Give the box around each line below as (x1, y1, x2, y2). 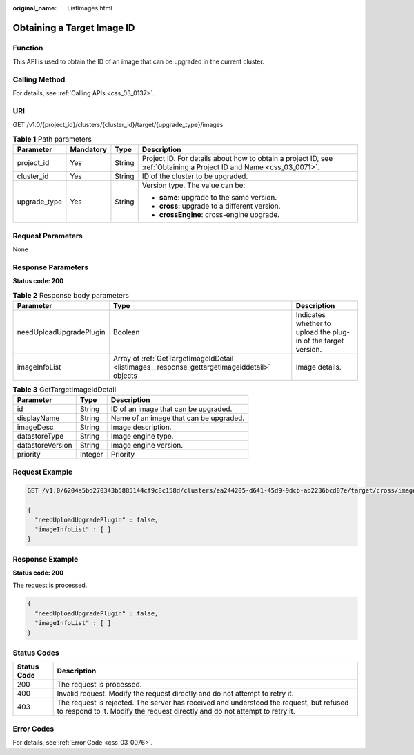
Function (12, 43, 43, 52)
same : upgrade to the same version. (159, 193, 277, 202)
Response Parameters (12, 262, 89, 272)
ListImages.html (67, 4, 112, 12)
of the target (303, 336, 344, 345)
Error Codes (12, 724, 55, 734)
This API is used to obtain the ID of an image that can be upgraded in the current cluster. (12, 57, 265, 66)
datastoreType (17, 432, 64, 441)
